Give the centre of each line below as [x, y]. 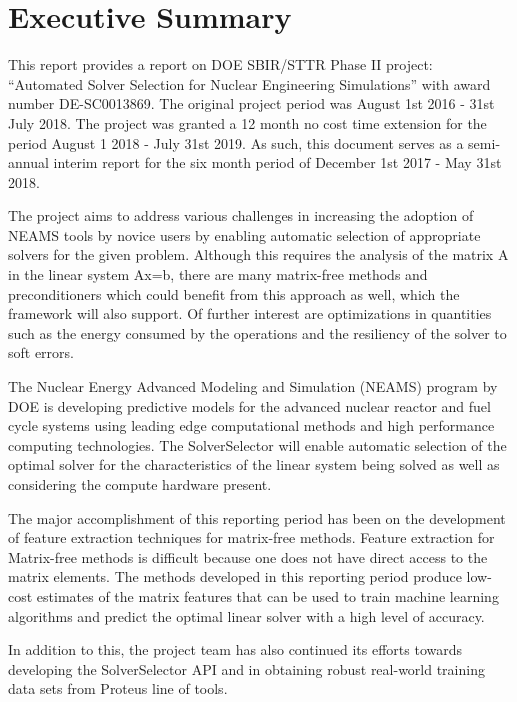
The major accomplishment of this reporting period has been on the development [257, 517]
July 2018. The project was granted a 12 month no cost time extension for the [247, 122]
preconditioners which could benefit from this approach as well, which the [234, 293]
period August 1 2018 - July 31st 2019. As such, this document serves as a [236, 142]
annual [28, 162]
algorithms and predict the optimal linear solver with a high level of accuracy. [246, 615]
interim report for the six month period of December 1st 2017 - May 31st [277, 162]
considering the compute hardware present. [140, 484]
